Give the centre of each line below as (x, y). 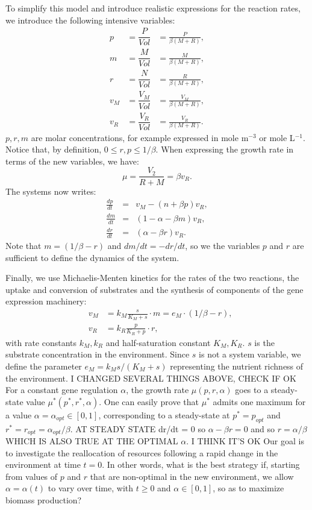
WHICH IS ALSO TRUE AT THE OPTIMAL (92, 441)
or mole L (277, 137)
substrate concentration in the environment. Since (98, 354)
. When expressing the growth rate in (225, 149)
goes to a (252, 390)
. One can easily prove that (149, 401)
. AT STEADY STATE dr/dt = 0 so (138, 428)
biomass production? (44, 500)
